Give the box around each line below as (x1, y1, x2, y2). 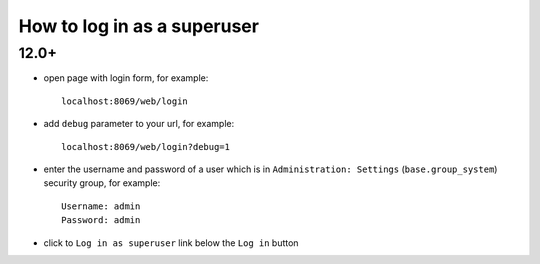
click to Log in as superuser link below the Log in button (43, 236, 299, 249)
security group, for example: (43, 177, 161, 189)
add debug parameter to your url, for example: (43, 118, 235, 130)
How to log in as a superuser (18, 15, 260, 37)
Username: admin (61, 200, 141, 212)
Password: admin (61, 215, 141, 226)
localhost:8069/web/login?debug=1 (61, 141, 230, 152)
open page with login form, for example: (43, 72, 209, 84)
